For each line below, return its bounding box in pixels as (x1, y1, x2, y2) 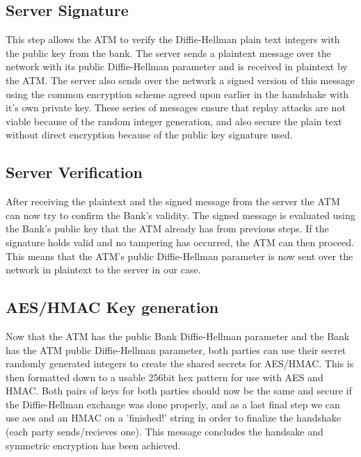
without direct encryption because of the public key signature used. (6, 127, 293, 142)
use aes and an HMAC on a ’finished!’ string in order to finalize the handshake (6, 410, 341, 425)
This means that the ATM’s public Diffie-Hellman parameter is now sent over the (6, 248, 353, 263)
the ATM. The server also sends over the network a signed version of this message (6, 72, 355, 87)
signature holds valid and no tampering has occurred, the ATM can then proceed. (6, 234, 354, 249)
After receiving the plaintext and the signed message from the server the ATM (6, 194, 340, 209)
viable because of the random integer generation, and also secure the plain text (6, 113, 342, 128)
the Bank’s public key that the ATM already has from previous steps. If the (6, 221, 329, 236)
